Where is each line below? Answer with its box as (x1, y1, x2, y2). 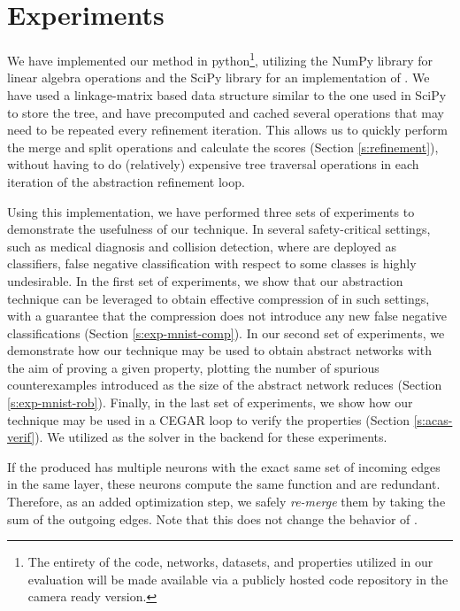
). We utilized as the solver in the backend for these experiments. (34, 428, 387, 446)
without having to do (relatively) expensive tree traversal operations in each (7, 155, 419, 174)
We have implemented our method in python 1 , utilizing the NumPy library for (7, 49, 433, 69)
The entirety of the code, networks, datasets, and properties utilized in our (27, 553, 433, 571)
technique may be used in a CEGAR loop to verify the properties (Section (7, 410, 410, 429)
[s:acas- (413, 410, 453, 429)
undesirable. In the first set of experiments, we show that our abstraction (7, 271, 403, 290)
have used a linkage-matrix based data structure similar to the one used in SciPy (7, 85, 447, 104)
